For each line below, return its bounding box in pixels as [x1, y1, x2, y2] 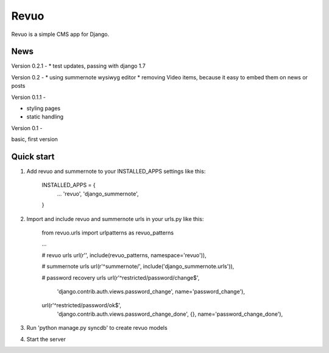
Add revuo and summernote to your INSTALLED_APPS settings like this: [26, 168, 206, 175]
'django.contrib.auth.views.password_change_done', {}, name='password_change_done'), [57, 310, 283, 318]
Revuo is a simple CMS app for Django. [11, 31, 110, 38]
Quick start [11, 151, 55, 162]
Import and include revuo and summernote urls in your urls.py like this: [26, 215, 204, 222]
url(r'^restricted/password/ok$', [41, 302, 122, 309]
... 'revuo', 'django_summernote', [57, 190, 139, 197]
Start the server [26, 335, 66, 343]
